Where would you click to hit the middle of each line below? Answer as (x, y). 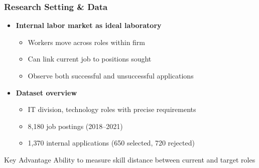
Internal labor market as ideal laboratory (89, 25)
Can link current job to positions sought (90, 59)
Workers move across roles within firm (87, 42)
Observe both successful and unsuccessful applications (111, 75)
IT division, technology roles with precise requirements (112, 109)
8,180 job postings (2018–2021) (75, 126)
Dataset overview (46, 92)
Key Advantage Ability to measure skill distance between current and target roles (130, 159)
